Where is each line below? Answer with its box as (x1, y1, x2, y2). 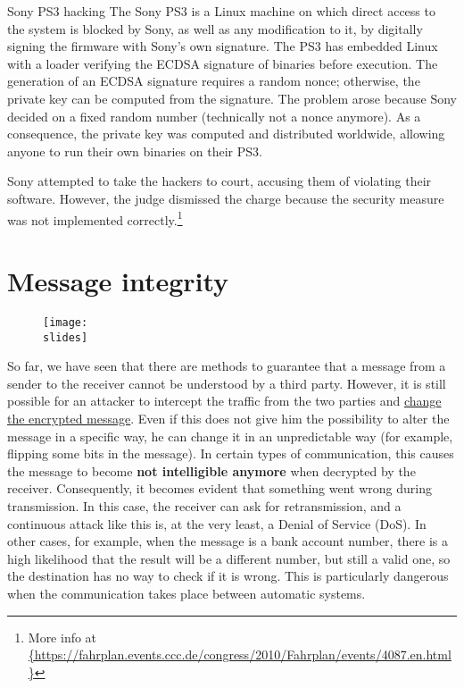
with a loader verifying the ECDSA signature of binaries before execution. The (7, 54, 438, 72)
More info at (28, 627, 97, 646)
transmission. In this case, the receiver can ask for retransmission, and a (7, 496, 402, 515)
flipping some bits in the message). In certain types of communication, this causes (7, 444, 454, 463)
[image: (43, 315, 88, 329)
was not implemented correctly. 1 (7, 207, 183, 229)
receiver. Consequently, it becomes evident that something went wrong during (7, 479, 432, 498)
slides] (43, 331, 88, 344)
